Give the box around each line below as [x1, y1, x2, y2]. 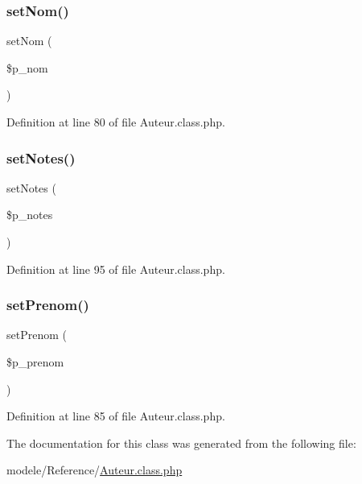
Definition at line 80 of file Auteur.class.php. [6, 114, 225, 130]
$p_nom [6, 59, 48, 76]
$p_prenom [6, 354, 64, 370]
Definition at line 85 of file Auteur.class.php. [6, 407, 225, 424]
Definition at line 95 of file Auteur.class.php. [6, 260, 225, 277]
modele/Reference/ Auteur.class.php [6, 461, 183, 478]
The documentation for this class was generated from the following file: [6, 434, 356, 451]
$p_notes [6, 206, 53, 223]
